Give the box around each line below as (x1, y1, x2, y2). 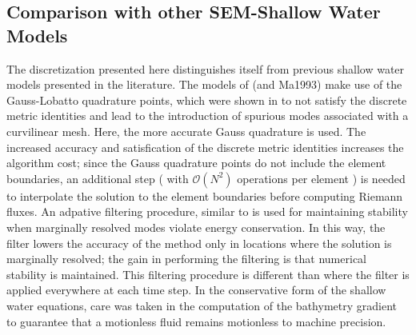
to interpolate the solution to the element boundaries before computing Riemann (6, 187, 403, 204)
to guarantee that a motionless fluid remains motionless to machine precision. (6, 313, 386, 329)
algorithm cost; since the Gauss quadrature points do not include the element (6, 154, 386, 171)
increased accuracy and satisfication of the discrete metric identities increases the (6, 138, 404, 155)
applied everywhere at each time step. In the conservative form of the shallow (6, 281, 386, 298)
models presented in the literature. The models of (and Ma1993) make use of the (6, 76, 402, 93)
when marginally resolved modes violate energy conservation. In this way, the (6, 218, 386, 235)
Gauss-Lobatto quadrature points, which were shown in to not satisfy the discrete (6, 91, 407, 108)
